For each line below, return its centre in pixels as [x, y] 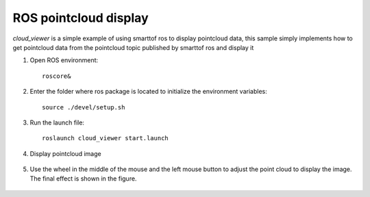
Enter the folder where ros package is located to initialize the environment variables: [148, 92]
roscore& [57, 76]
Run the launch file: [57, 122]
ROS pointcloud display [81, 18]
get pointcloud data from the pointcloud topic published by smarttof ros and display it [133, 47]
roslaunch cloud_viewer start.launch [106, 138]
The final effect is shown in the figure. [83, 179]
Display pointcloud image [66, 153]
